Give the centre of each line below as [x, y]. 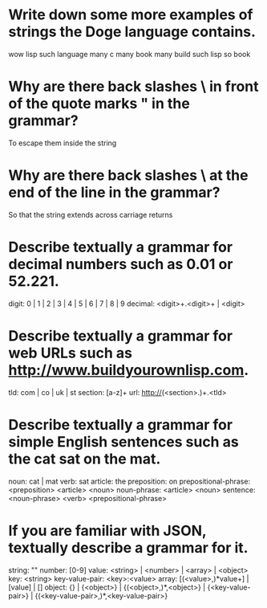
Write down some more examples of [131, 15]
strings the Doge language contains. [132, 32]
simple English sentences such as [123, 441]
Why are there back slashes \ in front [133, 87]
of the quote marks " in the [99, 104]
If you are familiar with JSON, [107, 530]
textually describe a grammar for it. [128, 547]
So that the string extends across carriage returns [91, 214]
